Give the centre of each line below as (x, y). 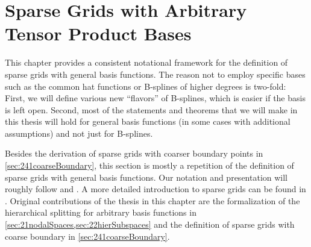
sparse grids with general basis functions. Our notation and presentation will (146, 177)
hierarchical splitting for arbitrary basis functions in (101, 212)
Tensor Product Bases (98, 33)
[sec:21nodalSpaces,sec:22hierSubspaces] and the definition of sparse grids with (150, 224)
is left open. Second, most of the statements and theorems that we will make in (151, 109)
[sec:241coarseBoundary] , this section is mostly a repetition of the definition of (149, 165)
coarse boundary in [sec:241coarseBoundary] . (87, 236)
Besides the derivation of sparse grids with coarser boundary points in (134, 153)
